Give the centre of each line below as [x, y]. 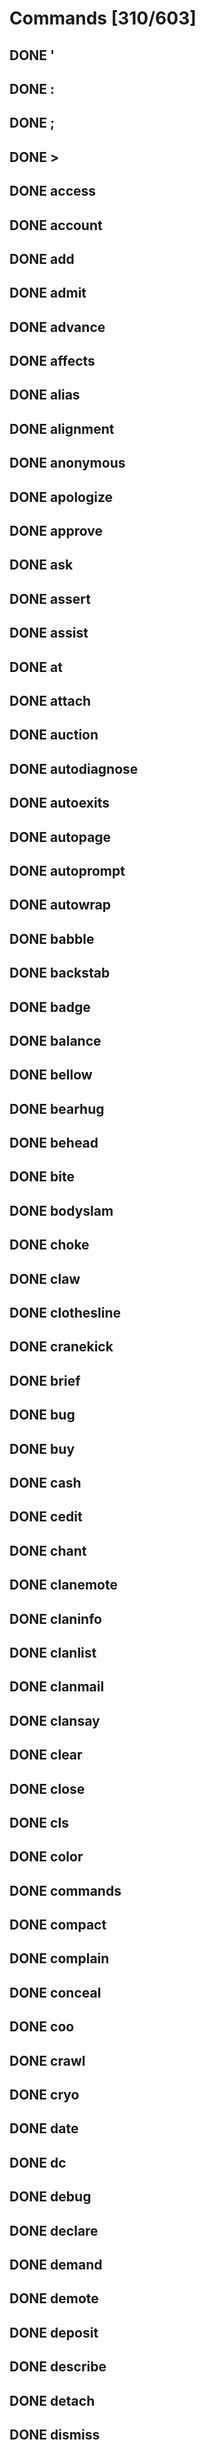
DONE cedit [46, 1517]
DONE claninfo [55, 1618]
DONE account [56, 225]
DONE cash [45, 1482]
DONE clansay [55, 1720]
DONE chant [48, 1550]
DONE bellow [51, 1075]
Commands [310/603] [103, 18]
